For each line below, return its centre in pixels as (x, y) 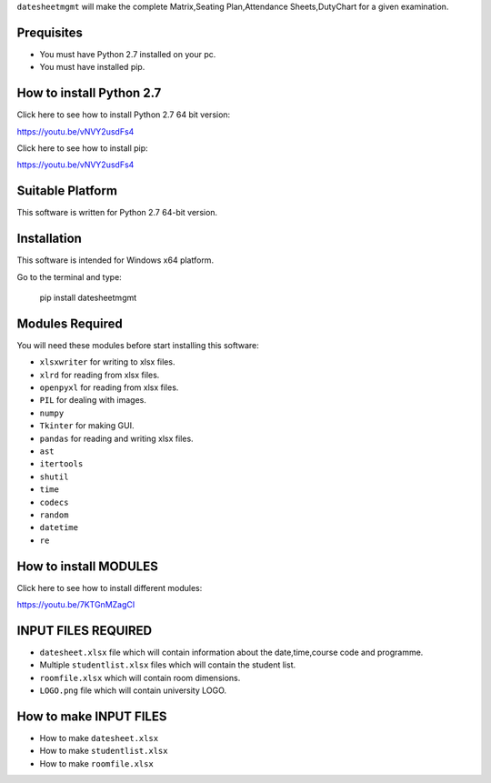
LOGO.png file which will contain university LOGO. (133, 690)
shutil (54, 477)
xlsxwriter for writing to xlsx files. (107, 362)
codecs (54, 502)
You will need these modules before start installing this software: (138, 345)
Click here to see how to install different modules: (110, 587)
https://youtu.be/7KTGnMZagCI (76, 605)
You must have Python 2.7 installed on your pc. (128, 54)
